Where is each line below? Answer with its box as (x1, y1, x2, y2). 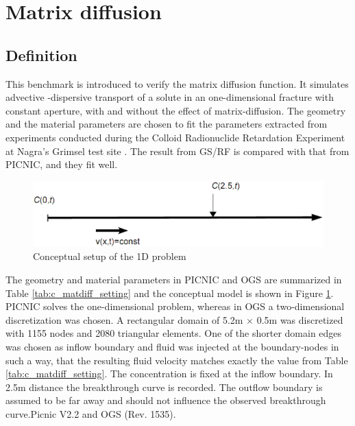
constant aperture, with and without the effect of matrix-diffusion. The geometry (5, 103, 346, 117)
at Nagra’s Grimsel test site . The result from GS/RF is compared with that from (5, 143, 350, 158)
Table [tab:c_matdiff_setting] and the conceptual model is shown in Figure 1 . (5, 285, 334, 300)
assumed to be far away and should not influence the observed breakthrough (5, 393, 326, 407)
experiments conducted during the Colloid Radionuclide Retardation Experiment (5, 130, 345, 144)
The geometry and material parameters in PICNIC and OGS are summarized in (5, 272, 342, 287)
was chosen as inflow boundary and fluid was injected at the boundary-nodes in (5, 340, 339, 354)
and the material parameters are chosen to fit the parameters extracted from (5, 117, 328, 131)
